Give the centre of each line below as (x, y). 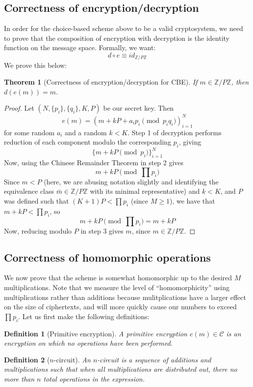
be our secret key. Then (139, 108)
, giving (190, 142)
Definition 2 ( (27, 359)
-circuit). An (72, 359)
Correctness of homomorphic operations (107, 257)
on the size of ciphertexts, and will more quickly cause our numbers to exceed (120, 307)
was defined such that (37, 200)
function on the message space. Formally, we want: (80, 47)
